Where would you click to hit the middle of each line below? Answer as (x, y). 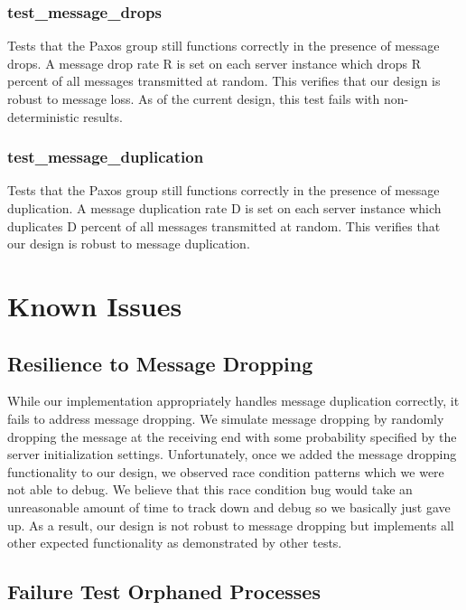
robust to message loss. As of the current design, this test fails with (194, 99)
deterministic (43, 116)
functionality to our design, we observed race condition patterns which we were (226, 471)
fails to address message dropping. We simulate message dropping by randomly (226, 418)
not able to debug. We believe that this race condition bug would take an (210, 489)
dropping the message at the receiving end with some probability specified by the (232, 436)
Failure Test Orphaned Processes (164, 591)
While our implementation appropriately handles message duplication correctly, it (233, 401)
